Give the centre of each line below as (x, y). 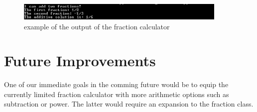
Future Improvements (80, 60)
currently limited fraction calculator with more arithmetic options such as (117, 94)
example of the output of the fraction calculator (97, 26)
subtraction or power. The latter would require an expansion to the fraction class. (129, 104)
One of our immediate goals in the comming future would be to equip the (116, 84)
